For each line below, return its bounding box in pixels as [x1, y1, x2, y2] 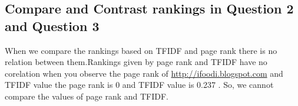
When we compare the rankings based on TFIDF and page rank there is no [5, 44, 277, 56]
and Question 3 [5, 16, 100, 35]
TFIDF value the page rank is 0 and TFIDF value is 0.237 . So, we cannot [5, 78, 274, 91]
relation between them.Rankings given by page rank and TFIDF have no [5, 56, 267, 68]
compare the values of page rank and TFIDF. [5, 90, 169, 102]
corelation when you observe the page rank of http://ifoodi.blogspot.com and [5, 67, 283, 79]
